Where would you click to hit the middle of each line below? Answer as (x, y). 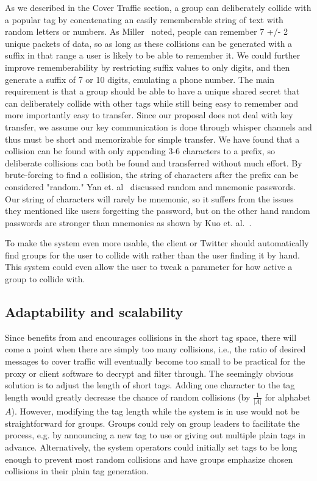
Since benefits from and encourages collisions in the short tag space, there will (151, 337)
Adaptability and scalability (94, 312)
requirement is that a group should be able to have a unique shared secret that (152, 91)
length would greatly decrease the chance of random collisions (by (128, 397)
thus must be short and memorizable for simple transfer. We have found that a (152, 139)
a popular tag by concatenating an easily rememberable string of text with (144, 19)
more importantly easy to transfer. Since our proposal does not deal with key (149, 115)
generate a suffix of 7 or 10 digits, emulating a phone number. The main (140, 79)
